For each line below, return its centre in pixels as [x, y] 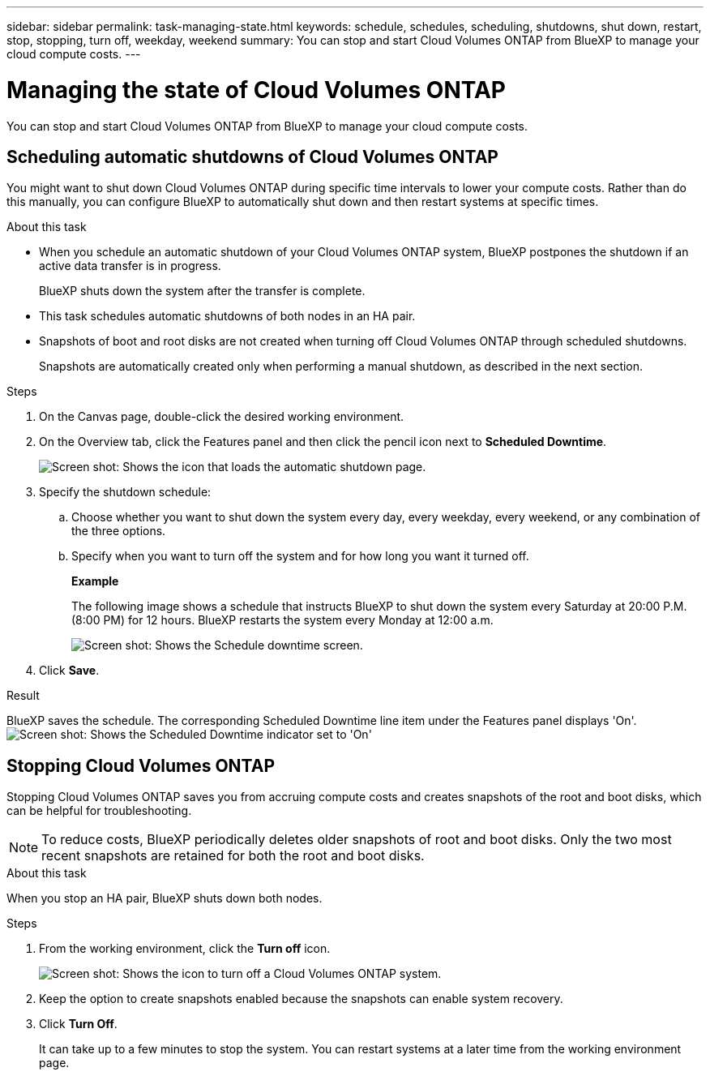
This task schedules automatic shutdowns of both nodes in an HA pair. [227, 316]
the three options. [119, 531]
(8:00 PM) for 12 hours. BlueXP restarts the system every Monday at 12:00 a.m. [282, 620]
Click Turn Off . [78, 1024]
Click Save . [69, 671]
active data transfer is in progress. [130, 266]
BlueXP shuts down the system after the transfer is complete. [202, 291]
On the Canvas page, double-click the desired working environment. [222, 417]
